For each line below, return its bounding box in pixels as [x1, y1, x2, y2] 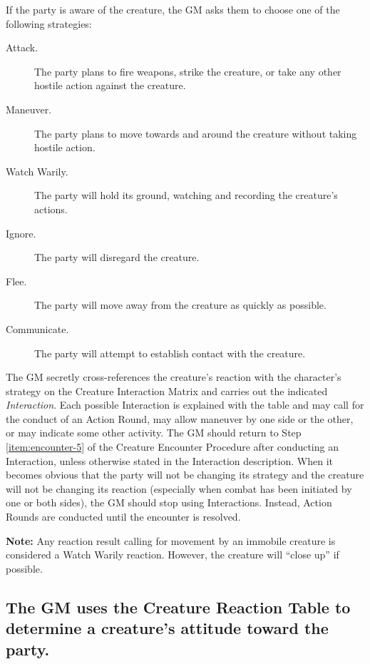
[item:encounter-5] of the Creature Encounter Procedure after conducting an [6, 439, 339, 454]
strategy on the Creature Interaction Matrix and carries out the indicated [6, 383, 328, 398]
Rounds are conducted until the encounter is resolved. [6, 509, 241, 524]
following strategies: [6, 16, 92, 31]
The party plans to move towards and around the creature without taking [34, 126, 357, 141]
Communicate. [6, 321, 69, 336]
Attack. [6, 40, 38, 55]
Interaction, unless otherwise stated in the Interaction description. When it [6, 453, 334, 468]
